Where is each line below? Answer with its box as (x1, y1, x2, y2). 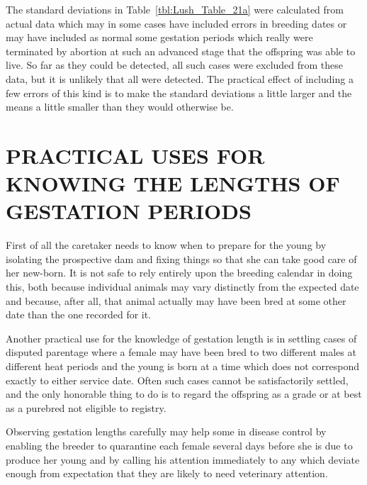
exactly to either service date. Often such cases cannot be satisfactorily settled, (6, 372, 349, 387)
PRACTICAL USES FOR (6, 140, 265, 169)
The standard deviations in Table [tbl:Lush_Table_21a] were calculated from (6, 2, 344, 16)
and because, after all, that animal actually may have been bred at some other (6, 293, 346, 308)
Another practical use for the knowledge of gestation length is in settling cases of (6, 330, 357, 345)
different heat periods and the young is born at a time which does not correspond (6, 359, 360, 373)
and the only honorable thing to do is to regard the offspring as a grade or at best (6, 386, 362, 401)
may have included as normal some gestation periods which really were (6, 30, 313, 45)
